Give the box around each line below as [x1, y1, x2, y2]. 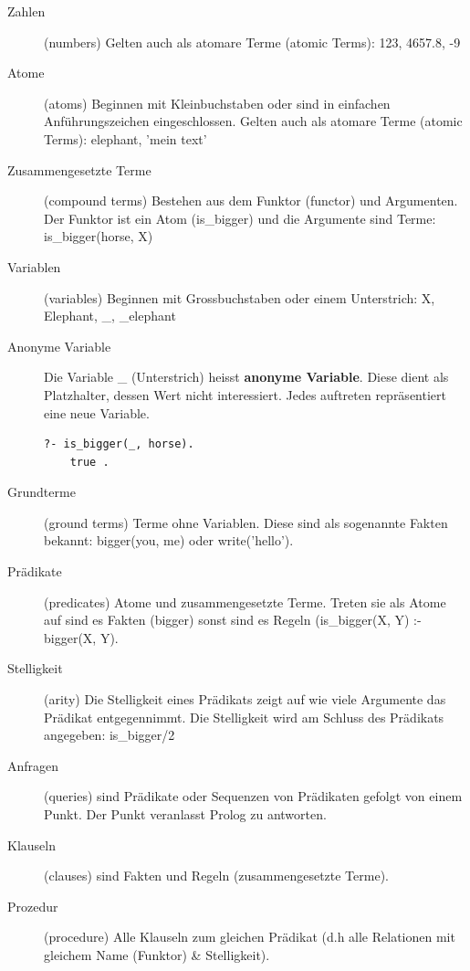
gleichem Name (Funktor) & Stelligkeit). [44, 945, 270, 964]
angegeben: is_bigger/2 [44, 725, 175, 744]
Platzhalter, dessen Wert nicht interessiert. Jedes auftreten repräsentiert [44, 385, 446, 404]
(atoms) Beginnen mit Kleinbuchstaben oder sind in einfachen [44, 93, 391, 112]
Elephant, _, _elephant [44, 306, 176, 325]
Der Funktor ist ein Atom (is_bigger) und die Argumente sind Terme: [44, 208, 436, 227]
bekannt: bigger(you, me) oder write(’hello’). [44, 531, 294, 550]
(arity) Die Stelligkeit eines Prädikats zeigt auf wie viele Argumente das [44, 690, 446, 709]
